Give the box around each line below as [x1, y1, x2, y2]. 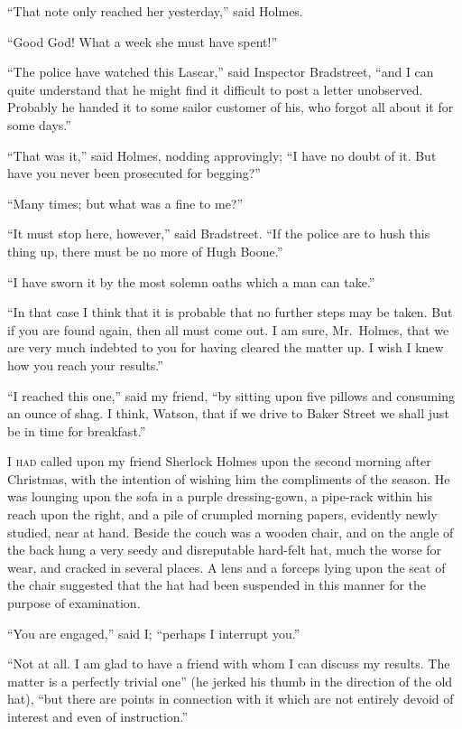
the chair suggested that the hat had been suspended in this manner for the [7, 575, 427, 594]
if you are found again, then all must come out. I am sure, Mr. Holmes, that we [7, 320, 449, 339]
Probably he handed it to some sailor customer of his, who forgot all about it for [7, 98, 454, 117]
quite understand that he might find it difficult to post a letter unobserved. [7, 79, 423, 98]
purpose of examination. [7, 593, 141, 612]
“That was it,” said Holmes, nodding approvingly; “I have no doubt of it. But [7, 145, 437, 164]
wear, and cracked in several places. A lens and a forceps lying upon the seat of [7, 557, 446, 576]
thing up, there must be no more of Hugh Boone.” [7, 241, 283, 260]
